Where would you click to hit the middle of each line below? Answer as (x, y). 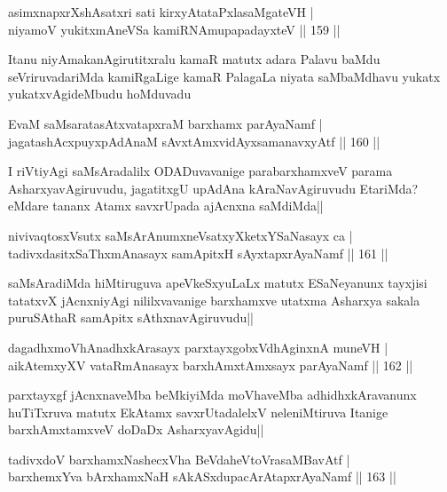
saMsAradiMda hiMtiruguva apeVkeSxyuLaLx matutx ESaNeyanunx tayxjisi (218, 283)
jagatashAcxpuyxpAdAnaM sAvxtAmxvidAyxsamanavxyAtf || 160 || (194, 141)
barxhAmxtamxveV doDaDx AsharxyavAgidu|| (136, 429)
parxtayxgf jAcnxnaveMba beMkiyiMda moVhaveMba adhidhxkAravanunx (212, 395)
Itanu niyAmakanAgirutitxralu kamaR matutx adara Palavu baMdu (194, 59)
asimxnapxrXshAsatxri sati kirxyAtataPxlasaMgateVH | (161, 12)
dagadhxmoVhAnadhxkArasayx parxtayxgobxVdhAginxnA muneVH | (198, 347)
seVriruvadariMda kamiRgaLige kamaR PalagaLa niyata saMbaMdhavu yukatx (224, 76)
